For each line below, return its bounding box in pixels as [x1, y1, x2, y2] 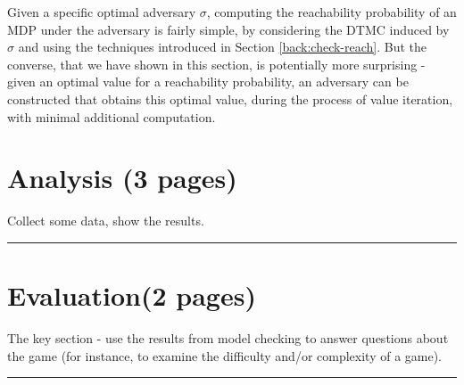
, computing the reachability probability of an [206, 3, 457, 20]
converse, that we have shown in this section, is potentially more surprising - [7, 54, 426, 73]
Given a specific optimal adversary [7, 3, 196, 20]
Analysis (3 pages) [7, 160, 237, 196]
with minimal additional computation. [7, 107, 216, 126]
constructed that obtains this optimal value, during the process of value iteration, [7, 89, 453, 108]
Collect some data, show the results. [7, 211, 204, 230]
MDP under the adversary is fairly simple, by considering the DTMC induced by [7, 20, 450, 38]
